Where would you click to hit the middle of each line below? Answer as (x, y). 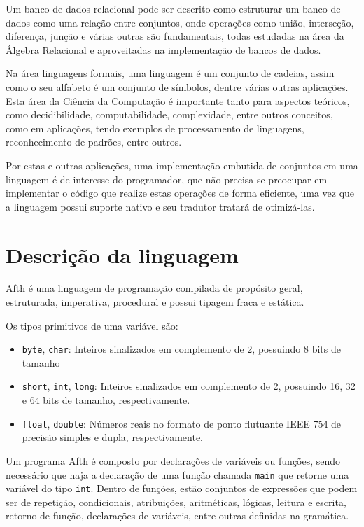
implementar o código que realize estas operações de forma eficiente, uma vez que (180, 193)
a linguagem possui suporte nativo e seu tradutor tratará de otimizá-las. (160, 206)
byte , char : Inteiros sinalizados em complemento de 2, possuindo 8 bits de (181, 349)
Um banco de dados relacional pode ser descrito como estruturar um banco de (173, 8)
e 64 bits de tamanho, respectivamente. (106, 400)
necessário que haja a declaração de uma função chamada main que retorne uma (177, 474)
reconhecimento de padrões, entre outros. (94, 142)
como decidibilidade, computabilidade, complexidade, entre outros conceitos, (169, 114)
